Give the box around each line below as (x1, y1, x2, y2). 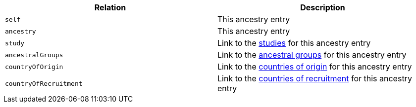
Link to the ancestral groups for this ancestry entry (217, 50, 407, 60)
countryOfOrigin (5, 63, 63, 71)
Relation (94, 2, 126, 12)
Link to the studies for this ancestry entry (217, 38, 371, 48)
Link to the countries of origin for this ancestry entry (217, 62, 412, 71)
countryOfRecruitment (5, 79, 83, 87)
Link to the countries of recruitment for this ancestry (217, 73, 412, 83)
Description (300, 2, 345, 12)
